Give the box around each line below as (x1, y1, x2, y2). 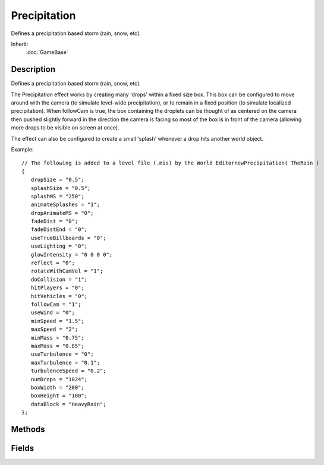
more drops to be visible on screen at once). (11, 124, 119, 131)
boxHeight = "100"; (30, 393, 88, 399)
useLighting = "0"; (30, 243, 88, 249)
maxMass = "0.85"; (30, 342, 84, 349)
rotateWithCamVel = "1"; (30, 268, 103, 274)
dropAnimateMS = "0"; (30, 210, 94, 216)
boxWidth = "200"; (30, 384, 84, 391)
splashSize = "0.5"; (30, 185, 91, 191)
